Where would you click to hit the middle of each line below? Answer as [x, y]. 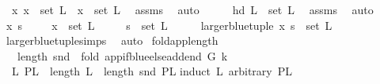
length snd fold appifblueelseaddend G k [122, 55]
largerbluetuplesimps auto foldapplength [112, 40]
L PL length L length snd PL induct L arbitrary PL [152, 71]
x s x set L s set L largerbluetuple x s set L [169, 25]
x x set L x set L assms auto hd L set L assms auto [192, 9]
